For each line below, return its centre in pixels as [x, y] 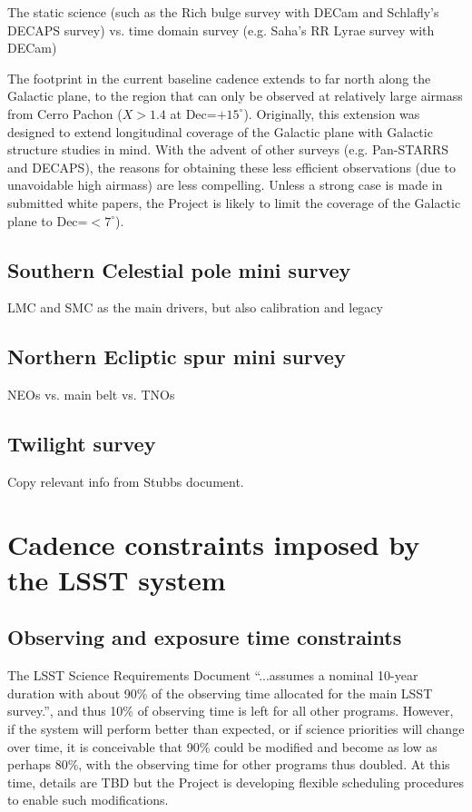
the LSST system [117, 579]
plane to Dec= [48, 220]
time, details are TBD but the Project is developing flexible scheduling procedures [236, 782]
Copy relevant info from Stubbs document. [126, 481]
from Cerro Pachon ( [65, 113]
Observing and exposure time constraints [205, 637]
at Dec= [193, 113]
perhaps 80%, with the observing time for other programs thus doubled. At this [229, 764]
